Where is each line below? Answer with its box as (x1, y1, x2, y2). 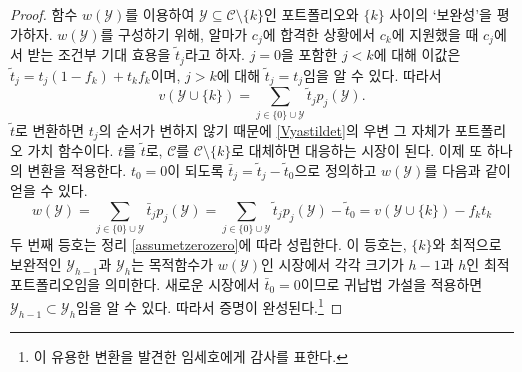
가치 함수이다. (27, 139, 114, 160)
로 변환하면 (15, 119, 85, 140)
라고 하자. (184, 44, 245, 65)
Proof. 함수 (10, 4, 78, 24)
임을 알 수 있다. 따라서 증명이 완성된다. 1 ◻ (76, 294, 343, 317)
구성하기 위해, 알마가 (118, 23, 248, 44)
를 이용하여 (125, 4, 195, 24)
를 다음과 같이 (424, 159, 511, 180)
